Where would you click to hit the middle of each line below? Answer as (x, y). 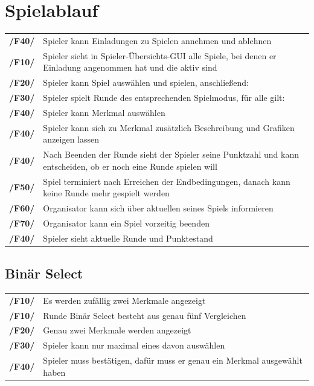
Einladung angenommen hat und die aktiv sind (130, 67)
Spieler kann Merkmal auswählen (104, 112)
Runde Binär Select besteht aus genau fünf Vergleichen (145, 315)
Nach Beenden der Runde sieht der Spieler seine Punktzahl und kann (171, 154)
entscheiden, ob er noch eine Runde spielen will (130, 166)
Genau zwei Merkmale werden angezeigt (117, 330)
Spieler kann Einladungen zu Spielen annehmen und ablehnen (157, 40)
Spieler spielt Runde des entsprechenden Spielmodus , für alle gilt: (164, 97)
